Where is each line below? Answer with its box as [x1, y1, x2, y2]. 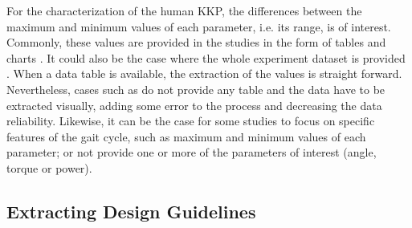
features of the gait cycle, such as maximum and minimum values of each [6, 128, 366, 145]
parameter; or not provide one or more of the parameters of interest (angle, [6, 144, 377, 161]
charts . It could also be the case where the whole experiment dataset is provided [6, 49, 406, 66]
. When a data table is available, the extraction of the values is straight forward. [6, 65, 402, 82]
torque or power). [6, 159, 92, 176]
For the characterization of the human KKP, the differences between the [6, 2, 362, 18]
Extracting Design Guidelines [6, 198, 256, 223]
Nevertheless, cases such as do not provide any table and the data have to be [6, 80, 385, 97]
